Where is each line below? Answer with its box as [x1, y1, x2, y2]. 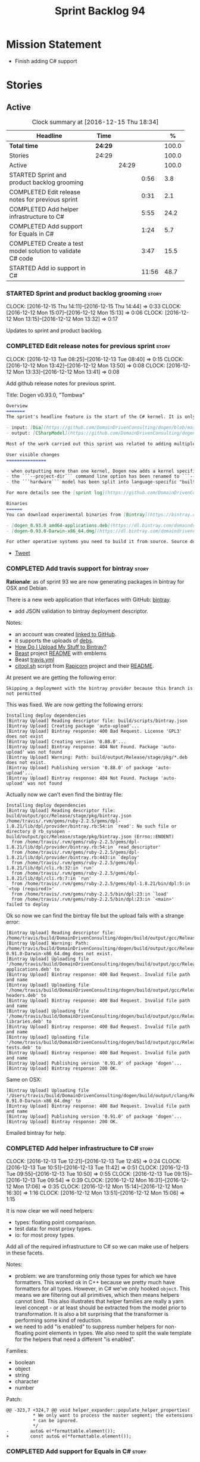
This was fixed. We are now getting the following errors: [6, 701, 143, 708]
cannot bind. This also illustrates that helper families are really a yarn [14, 1297, 184, 1305]
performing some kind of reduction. [14, 1317, 102, 1324]
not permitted [6, 690, 42, 696]
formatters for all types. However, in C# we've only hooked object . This [14, 1285, 190, 1292]
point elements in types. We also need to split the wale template [35, 1329, 192, 1336]
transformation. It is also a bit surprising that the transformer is [14, 1310, 168, 1317]
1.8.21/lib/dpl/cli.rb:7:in [6, 875, 76, 881]
